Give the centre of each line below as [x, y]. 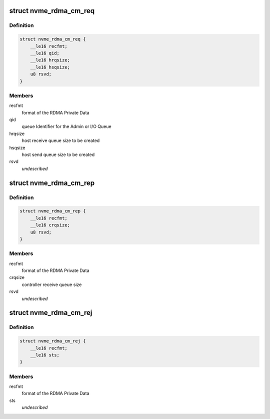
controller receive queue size [52, 284]
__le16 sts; [45, 355]
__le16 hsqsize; [50, 67]
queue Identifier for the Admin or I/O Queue [67, 126]
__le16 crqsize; [50, 225]
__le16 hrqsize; [50, 60]
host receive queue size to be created [61, 140]
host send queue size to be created [58, 154]
